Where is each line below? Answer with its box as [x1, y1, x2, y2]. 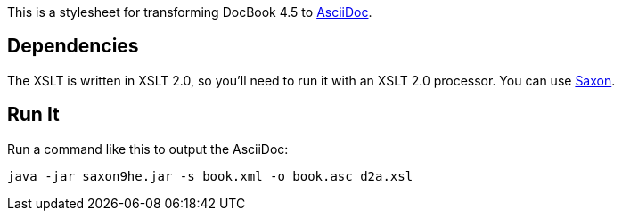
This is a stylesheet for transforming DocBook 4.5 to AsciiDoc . [7, 4, 372, 20]
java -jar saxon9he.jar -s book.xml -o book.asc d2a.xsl [7, 168, 413, 183]
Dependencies [7, 35, 139, 58]
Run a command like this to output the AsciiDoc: [7, 141, 289, 157]
